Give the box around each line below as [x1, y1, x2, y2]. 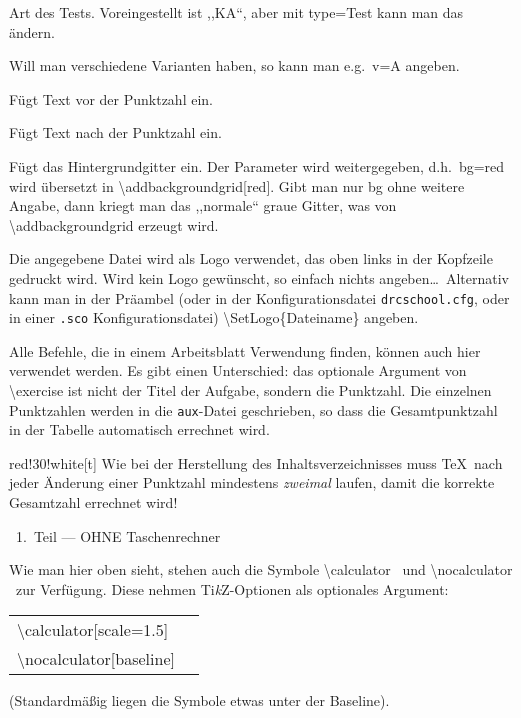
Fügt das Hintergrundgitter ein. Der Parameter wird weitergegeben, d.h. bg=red [9, 155, 505, 176]
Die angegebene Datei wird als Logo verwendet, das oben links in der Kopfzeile [9, 248, 493, 269]
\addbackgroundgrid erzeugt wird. [9, 214, 219, 235]
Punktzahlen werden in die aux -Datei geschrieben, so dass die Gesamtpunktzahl [9, 399, 498, 420]
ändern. [9, 21, 55, 42]
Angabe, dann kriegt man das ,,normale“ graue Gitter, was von [9, 195, 397, 216]
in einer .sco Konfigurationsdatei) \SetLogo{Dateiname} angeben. [9, 307, 419, 328]
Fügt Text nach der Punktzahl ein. [9, 122, 222, 143]
